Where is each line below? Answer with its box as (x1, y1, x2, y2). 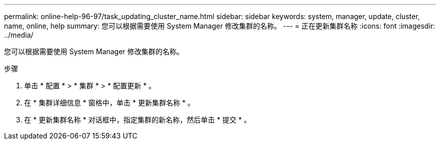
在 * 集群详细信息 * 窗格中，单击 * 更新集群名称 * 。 (24, 98, 195, 107)
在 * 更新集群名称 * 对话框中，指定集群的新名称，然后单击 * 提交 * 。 (24, 115, 251, 124)
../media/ (4, 31, 34, 39)
